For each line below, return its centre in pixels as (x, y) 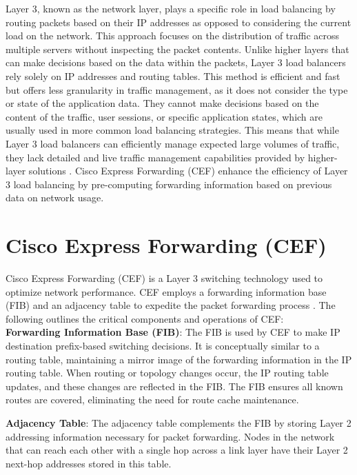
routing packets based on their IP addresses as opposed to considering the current (178, 22)
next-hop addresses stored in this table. (89, 463)
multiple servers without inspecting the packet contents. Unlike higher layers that (177, 49)
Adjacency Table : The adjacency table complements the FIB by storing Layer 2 (178, 422)
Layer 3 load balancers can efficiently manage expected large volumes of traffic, (173, 143)
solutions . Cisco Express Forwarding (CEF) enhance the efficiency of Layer (188, 171)
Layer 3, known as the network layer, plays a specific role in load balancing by (171, 8)
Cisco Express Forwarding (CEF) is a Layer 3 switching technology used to (164, 278)
